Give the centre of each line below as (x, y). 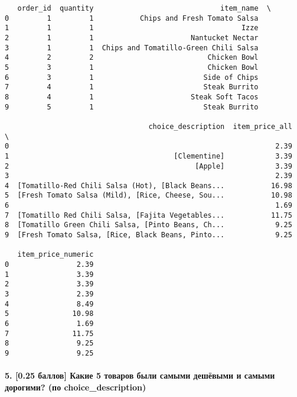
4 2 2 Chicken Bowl (132, 58)
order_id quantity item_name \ (144, 8)
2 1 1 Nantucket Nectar (132, 38)
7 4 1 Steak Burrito (132, 87)
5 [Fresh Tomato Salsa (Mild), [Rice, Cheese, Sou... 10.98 (148, 196)
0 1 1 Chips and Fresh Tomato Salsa (132, 18)
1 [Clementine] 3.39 (148, 156)
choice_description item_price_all (220, 126)
